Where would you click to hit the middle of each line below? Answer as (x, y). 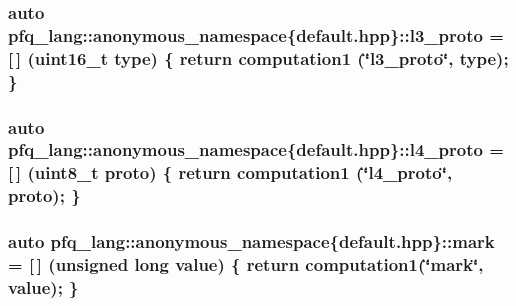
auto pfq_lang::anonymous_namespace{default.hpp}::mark (251, 241)
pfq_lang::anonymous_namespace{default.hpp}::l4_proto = (256, 149)
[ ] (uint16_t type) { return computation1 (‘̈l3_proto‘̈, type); (258, 57)
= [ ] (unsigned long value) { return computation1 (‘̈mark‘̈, (246, 264)
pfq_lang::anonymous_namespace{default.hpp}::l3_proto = (256, 34)
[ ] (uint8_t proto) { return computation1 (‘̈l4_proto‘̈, (230, 172)
